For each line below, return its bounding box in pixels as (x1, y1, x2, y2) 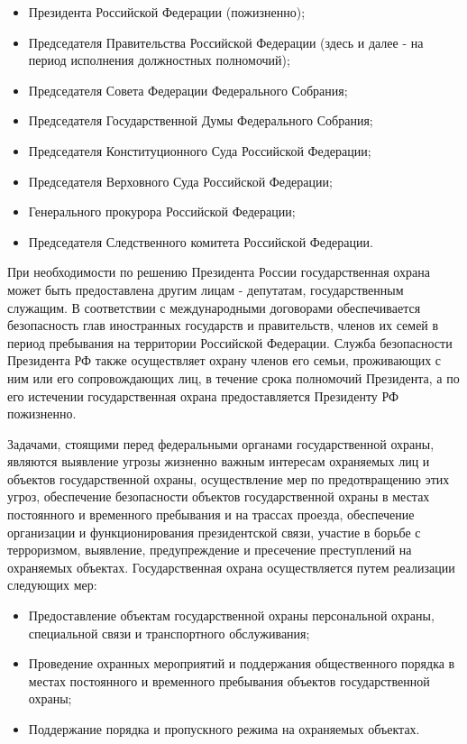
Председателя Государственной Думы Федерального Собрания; (28, 111, 373, 130)
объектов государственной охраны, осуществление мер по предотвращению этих (7, 469, 450, 488)
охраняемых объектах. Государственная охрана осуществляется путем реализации (7, 557, 455, 576)
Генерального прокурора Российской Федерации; (28, 202, 296, 221)
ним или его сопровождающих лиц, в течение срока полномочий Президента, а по (7, 368, 460, 387)
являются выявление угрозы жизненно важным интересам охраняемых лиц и (7, 452, 430, 471)
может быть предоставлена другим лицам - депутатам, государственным (7, 280, 404, 299)
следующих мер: (7, 575, 97, 594)
